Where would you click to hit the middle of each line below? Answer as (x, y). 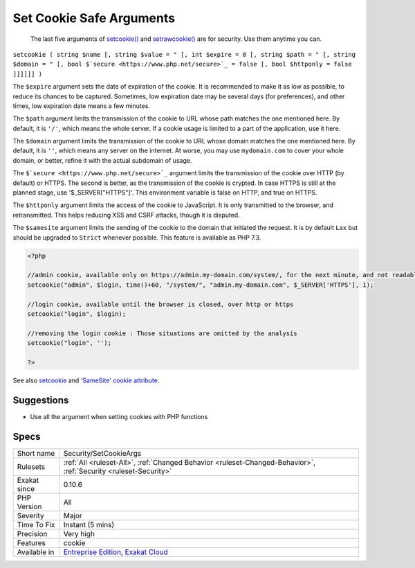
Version (29, 506)
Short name (36, 453)
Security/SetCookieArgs (102, 453)
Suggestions (41, 400)
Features (31, 542)
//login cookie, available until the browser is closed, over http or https (160, 304)
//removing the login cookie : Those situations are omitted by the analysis (162, 333)
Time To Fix (36, 524)
